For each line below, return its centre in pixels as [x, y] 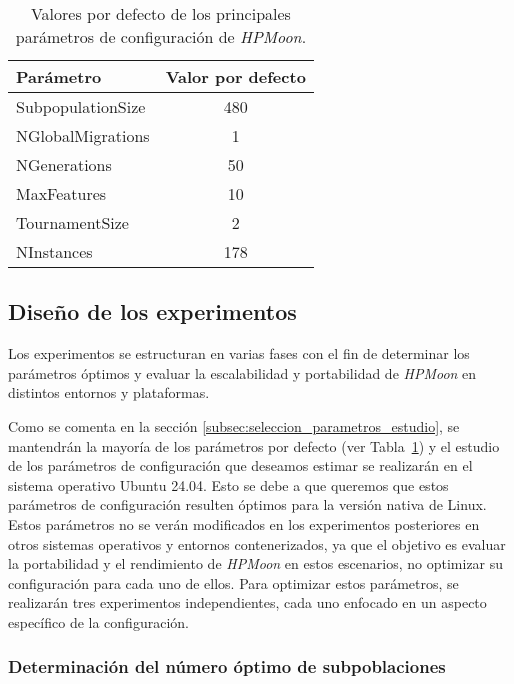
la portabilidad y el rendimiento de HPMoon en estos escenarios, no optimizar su [256, 563]
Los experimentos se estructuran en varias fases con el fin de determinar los [239, 353]
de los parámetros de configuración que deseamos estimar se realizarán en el [240, 465]
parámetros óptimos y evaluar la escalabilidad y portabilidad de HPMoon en [242, 372]
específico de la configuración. [98, 621]
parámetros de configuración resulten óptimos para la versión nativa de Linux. [247, 504]
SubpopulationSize [81, 106]
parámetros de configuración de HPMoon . [161, 36]
